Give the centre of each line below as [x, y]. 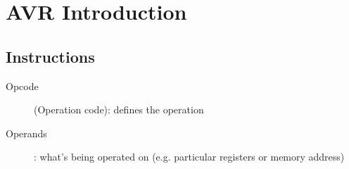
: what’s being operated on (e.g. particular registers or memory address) [189, 157]
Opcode [22, 86]
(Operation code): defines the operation [119, 109]
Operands [26, 133]
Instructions [50, 56]
